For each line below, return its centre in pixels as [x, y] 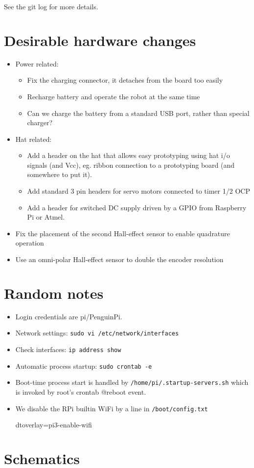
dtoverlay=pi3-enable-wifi [54, 425]
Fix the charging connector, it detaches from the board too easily [125, 80]
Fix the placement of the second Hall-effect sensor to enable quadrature [123, 233]
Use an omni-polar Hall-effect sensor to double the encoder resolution [119, 259]
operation [30, 243]
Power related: [37, 63]
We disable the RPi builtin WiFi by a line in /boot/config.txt [112, 408]
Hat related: [34, 139]
